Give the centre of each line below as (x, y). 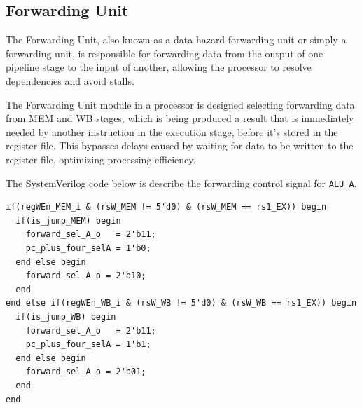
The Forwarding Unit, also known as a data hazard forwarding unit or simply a (176, 40)
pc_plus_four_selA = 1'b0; (88, 248)
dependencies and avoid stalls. (70, 80)
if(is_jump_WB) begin (66, 317)
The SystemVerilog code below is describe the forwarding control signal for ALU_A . (181, 183)
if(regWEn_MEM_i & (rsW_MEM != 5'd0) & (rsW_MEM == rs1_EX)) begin (166, 207)
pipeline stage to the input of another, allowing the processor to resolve (159, 67)
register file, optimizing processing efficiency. (101, 159)
